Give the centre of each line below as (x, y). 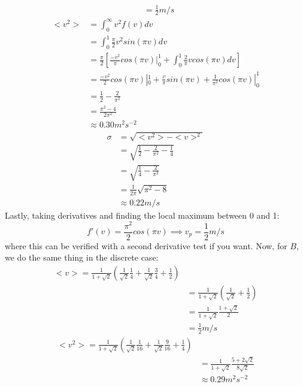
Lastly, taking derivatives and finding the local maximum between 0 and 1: (142, 215)
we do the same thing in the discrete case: (82, 257)
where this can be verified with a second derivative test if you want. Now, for (146, 245)
